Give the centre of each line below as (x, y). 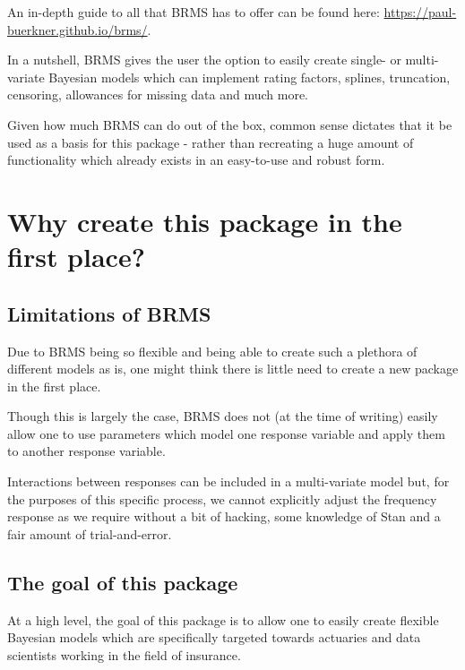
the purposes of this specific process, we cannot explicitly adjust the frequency (222, 498)
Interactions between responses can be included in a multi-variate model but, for (228, 481)
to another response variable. (86, 451)
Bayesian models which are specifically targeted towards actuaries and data (214, 637)
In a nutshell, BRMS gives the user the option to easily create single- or (204, 60)
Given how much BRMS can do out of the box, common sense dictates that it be (230, 124)
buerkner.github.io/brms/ (77, 29)
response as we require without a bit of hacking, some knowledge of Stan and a (224, 516)
